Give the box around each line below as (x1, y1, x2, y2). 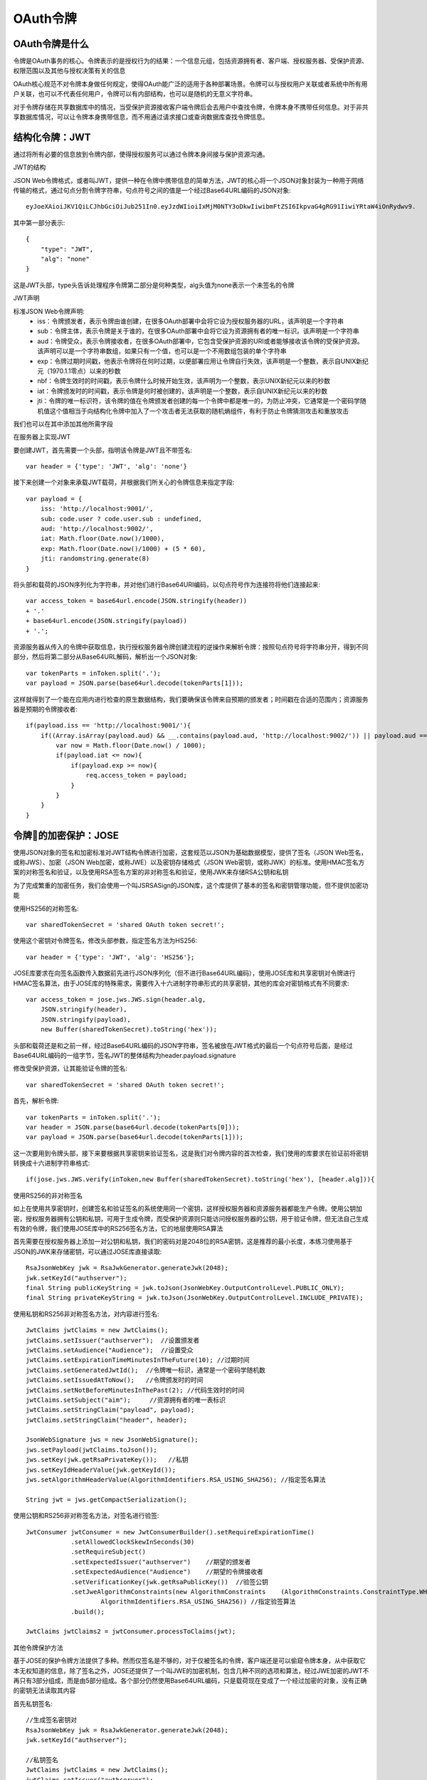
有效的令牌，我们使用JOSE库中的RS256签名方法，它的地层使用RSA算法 (13, 1225, 223, 1233)
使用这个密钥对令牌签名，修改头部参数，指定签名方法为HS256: (13, 936, 197, 945)
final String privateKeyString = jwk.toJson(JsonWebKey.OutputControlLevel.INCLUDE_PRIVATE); (26, 1294, 364, 1302)
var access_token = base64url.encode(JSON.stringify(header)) (26, 597, 248, 605)
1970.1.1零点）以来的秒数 (49, 367, 121, 375)
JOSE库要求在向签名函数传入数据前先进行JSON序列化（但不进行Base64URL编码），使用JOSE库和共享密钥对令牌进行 (13, 969, 356, 978)
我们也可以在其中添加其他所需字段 (13, 419, 113, 428)
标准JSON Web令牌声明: (13, 307, 85, 315)
